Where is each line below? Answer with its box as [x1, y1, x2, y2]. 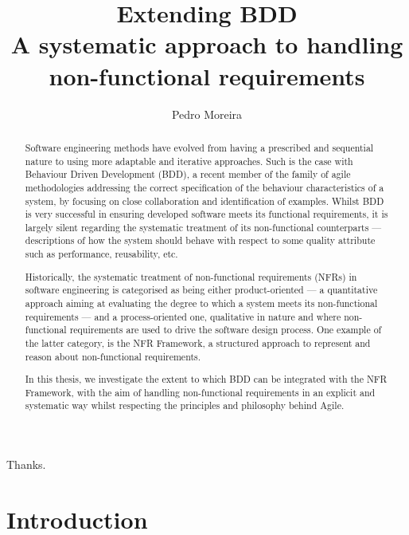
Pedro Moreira [171, 105, 243, 122]
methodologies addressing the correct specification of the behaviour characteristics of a [25, 180, 384, 194]
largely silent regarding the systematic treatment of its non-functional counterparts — [25, 220, 382, 234]
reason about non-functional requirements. [25, 349, 201, 363]
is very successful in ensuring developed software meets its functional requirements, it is [25, 207, 388, 221]
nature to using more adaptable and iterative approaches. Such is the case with [25, 154, 353, 167]
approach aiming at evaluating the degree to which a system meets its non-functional [25, 297, 378, 309]
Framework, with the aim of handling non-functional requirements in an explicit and [25, 385, 376, 399]
